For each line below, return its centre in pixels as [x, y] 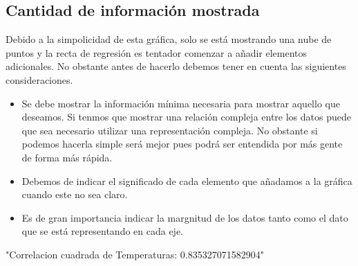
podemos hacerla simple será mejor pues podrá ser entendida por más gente [182, 144]
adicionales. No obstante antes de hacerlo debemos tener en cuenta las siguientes [176, 66]
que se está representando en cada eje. [103, 231]
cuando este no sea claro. [75, 194]
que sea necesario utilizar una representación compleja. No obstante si [170, 130]
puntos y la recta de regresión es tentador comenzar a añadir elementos [157, 52]
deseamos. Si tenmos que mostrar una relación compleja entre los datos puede [186, 117]
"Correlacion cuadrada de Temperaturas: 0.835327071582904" [135, 254]
